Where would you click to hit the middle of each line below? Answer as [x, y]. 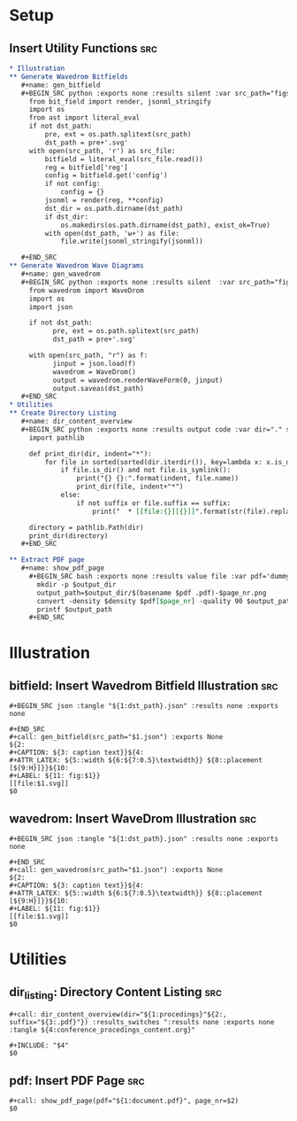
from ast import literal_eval [84, 118]
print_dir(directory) [69, 536]
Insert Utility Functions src [83, 48]
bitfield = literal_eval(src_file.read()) [124, 159]
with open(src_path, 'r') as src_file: [102, 151]
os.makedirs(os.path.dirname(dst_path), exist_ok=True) [166, 225]
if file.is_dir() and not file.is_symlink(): [146, 471]
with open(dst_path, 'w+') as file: [112, 233]
